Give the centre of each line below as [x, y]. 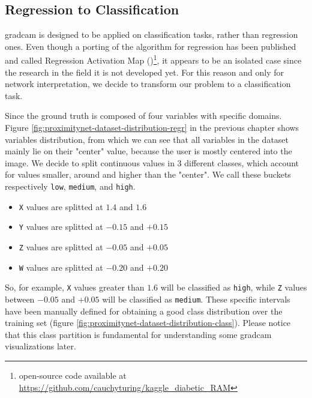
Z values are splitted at [61, 246]
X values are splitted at [61, 206]
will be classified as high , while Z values [234, 287]
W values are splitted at [61, 267]
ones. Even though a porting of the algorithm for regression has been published [151, 46]
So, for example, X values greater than [75, 287]
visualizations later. [40, 346]
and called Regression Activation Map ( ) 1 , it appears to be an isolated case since [153, 59]
